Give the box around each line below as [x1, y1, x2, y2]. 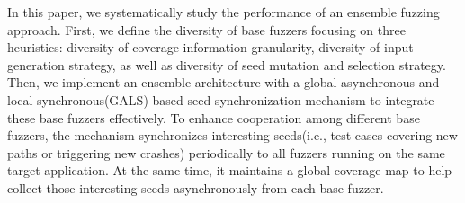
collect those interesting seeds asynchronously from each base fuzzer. [7, 178, 384, 197]
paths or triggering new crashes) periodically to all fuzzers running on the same [7, 143, 445, 162]
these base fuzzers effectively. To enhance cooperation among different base [7, 108, 420, 127]
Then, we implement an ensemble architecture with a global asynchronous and [7, 73, 440, 92]
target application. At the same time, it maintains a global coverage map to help [7, 161, 452, 180]
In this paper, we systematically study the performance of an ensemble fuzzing [7, 3, 440, 21]
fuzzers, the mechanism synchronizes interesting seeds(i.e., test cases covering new [7, 126, 458, 145]
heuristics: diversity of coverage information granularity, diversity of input [7, 38, 414, 57]
